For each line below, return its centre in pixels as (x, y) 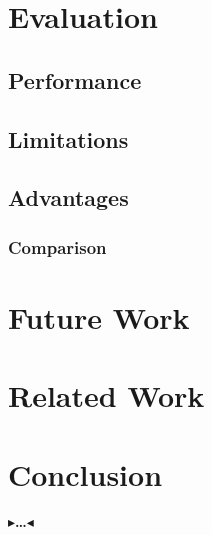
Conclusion (85, 473)
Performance (75, 79)
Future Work (99, 316)
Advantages (68, 197)
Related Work (106, 395)
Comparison (57, 246)
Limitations (68, 138)
